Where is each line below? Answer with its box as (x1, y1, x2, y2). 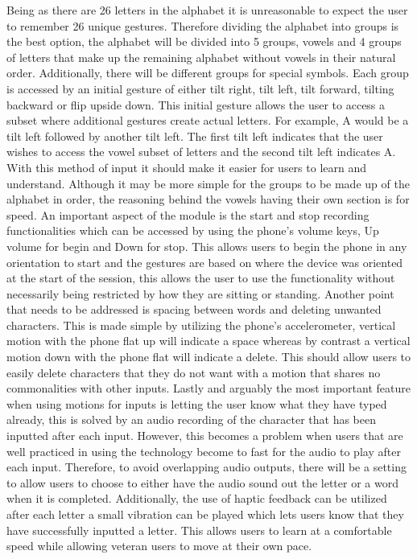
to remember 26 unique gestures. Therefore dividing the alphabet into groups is (6, 17, 399, 34)
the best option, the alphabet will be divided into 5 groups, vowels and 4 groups (6, 33, 402, 50)
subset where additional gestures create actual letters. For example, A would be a (6, 112, 409, 129)
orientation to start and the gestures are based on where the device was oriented (6, 253, 403, 270)
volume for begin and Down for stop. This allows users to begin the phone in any (6, 237, 407, 254)
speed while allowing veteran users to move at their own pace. (6, 537, 312, 554)
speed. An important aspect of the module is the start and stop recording (6, 206, 370, 223)
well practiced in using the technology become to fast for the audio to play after (6, 442, 401, 459)
